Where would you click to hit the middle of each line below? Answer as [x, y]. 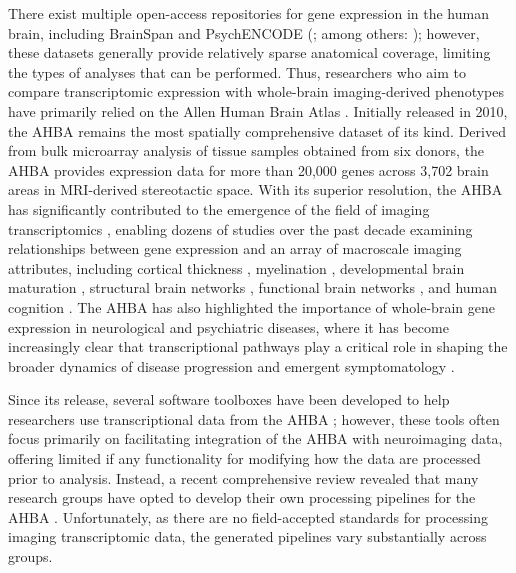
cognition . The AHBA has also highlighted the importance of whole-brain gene [251, 306]
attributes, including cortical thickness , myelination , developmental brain [236, 267]
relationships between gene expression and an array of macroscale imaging [235, 248]
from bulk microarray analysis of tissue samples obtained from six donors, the [246, 150]
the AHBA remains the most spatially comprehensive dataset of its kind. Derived [257, 130]
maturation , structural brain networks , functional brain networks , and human [253, 287]
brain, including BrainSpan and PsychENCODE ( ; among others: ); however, [244, 32]
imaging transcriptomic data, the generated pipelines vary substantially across [247, 536]
